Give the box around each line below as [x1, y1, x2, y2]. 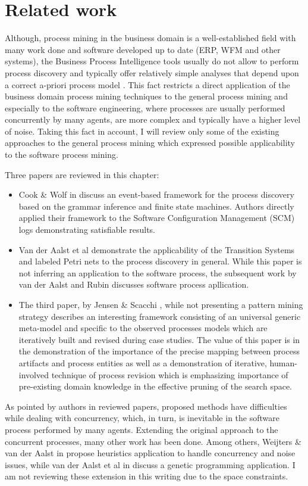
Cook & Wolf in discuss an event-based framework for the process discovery [18, 188, 294, 201]
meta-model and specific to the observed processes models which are [18, 322, 268, 334]
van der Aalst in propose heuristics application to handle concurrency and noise [5, 447, 296, 459]
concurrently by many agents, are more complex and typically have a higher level [5, 113, 301, 126]
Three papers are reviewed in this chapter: [5, 168, 159, 180]
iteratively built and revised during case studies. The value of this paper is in [18, 333, 300, 345]
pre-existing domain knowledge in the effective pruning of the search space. [18, 380, 293, 392]
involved [18, 368, 49, 381]
